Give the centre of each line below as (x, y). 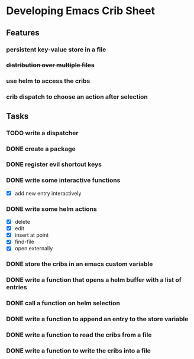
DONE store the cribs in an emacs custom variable (80, 264)
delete (22, 222)
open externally (34, 249)
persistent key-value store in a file (56, 50)
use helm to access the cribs (48, 81)
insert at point (32, 235)
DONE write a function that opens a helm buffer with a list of (94, 280)
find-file (24, 242)
